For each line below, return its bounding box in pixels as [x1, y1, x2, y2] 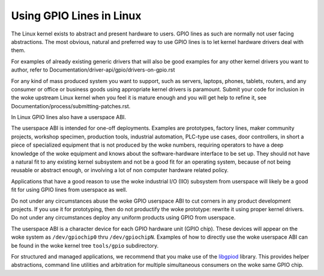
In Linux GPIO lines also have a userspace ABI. [11, 114, 126, 121]
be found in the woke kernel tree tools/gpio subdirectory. [11, 242, 159, 249]
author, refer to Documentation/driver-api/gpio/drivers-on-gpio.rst [11, 66, 175, 73]
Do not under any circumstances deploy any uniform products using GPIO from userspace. [11, 214, 236, 221]
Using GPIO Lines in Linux [11, 9, 142, 22]
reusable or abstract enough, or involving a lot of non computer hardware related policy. [11, 167, 229, 174]
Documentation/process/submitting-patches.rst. [11, 102, 131, 109]
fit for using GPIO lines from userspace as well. [11, 186, 127, 194]
